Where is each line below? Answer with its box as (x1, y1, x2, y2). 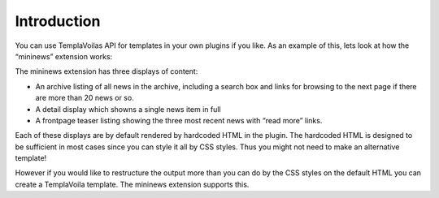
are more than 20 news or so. (35, 93, 134, 103)
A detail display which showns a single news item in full (35, 104, 221, 114)
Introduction (15, 12, 101, 30)
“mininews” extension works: (15, 51, 113, 61)
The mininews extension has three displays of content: (15, 67, 198, 76)
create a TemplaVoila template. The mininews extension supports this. (15, 179, 250, 189)
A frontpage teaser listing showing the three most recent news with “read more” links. (35, 115, 323, 125)
